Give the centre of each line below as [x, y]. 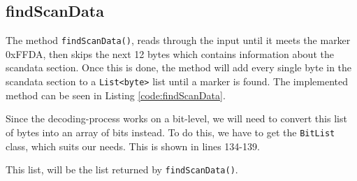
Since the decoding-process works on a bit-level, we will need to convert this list [176, 118]
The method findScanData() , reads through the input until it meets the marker [178, 40]
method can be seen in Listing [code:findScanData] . [116, 95]
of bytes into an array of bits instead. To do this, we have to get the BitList [170, 132]
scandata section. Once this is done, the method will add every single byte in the [179, 67]
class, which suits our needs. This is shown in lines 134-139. [133, 146]
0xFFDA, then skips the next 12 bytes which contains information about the [170, 53]
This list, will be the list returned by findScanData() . [122, 169]
